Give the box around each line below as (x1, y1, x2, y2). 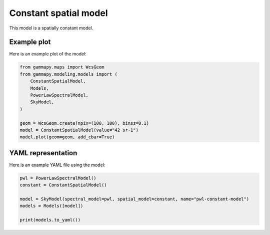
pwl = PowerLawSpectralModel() (19, 175, 97, 181)
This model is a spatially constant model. (9, 25, 93, 31)
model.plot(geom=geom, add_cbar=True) (19, 134, 115, 140)
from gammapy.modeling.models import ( (19, 71, 117, 77)
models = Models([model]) (19, 203, 83, 209)
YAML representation (9, 149, 77, 157)
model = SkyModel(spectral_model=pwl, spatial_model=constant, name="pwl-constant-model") (19, 196, 249, 202)
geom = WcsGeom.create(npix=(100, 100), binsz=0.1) (19, 120, 149, 126)
